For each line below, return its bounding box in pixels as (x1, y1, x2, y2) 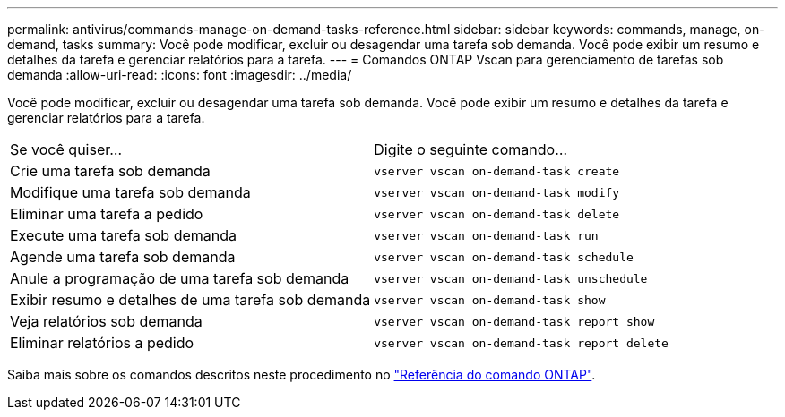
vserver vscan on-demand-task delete (374, 207, 620, 221)
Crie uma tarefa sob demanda (10, 162, 211, 180)
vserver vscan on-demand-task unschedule (374, 271, 648, 285)
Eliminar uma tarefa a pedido (10, 205, 203, 223)
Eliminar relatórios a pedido (10, 334, 194, 352)
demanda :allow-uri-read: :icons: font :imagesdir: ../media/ (7, 67, 352, 82)
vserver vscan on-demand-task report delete (374, 336, 669, 350)
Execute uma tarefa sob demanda (10, 226, 237, 244)
